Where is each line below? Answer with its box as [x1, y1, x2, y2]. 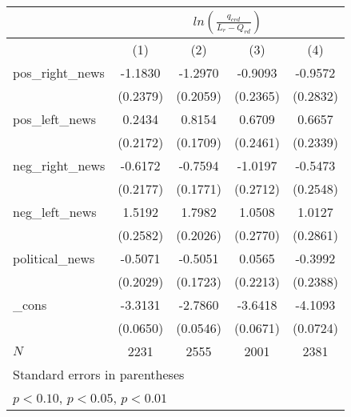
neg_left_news [13, 202, 97, 221]
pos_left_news [13, 110, 97, 128]
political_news [13, 249, 95, 267]
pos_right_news [13, 63, 105, 82]
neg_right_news [13, 156, 106, 174]
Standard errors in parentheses [13, 365, 185, 383]
